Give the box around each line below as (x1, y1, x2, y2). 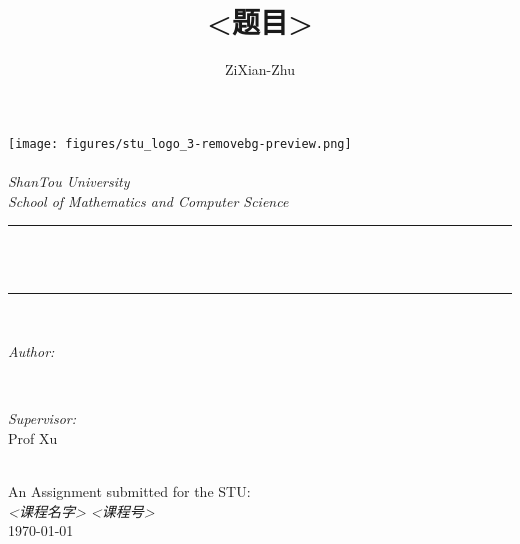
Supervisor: (8, 408, 76, 429)
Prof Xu (8, 427, 58, 448)
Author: (8, 340, 55, 361)
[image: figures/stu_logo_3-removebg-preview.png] (8, 136, 352, 151)
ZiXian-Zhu (224, 59, 295, 80)
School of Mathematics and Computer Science (8, 190, 289, 211)
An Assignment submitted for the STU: (8, 480, 251, 501)
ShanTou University (8, 170, 130, 191)
